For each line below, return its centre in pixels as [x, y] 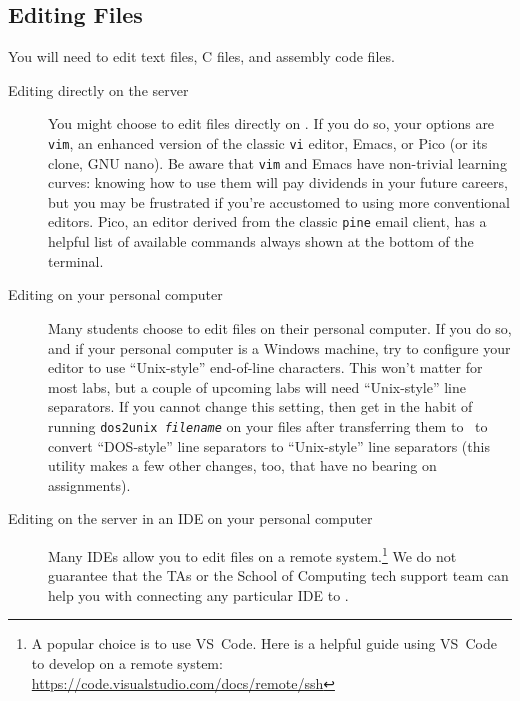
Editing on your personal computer [115, 294]
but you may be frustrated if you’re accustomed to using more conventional [279, 201]
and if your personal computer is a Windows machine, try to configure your [279, 347]
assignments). [89, 484]
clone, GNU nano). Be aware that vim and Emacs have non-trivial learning [277, 162]
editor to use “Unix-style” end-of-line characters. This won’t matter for [265, 367]
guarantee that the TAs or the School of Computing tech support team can [278, 575]
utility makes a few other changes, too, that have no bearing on [242, 465]
